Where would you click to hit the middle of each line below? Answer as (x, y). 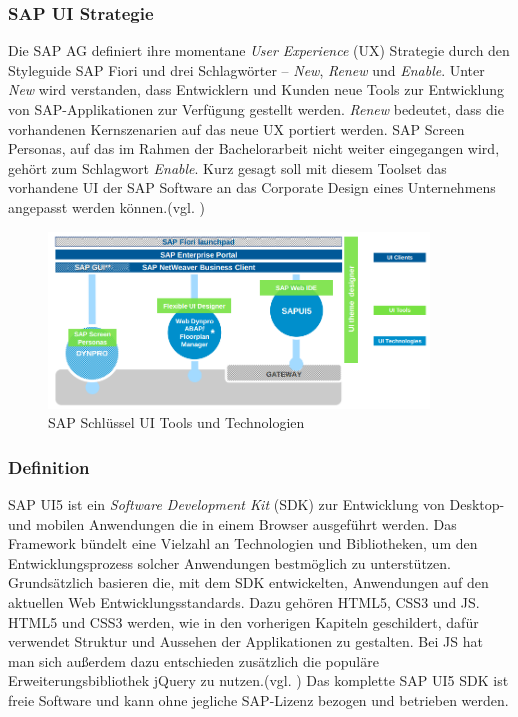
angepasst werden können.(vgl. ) (106, 206)
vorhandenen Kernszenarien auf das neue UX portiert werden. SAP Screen (236, 128)
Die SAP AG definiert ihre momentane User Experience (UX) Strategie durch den (259, 50)
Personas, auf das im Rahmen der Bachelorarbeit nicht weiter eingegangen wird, (254, 148)
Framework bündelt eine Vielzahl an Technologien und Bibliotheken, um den (243, 543)
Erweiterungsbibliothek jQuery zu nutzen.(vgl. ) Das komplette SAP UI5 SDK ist (258, 680)
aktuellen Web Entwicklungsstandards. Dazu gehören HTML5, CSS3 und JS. (244, 602)
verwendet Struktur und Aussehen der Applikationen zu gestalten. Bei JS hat (245, 641)
